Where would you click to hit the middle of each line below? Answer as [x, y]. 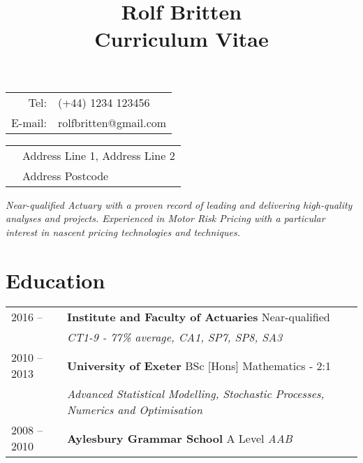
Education [55, 280]
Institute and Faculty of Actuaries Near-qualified [198, 317]
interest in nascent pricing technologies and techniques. [123, 231]
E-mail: [29, 122]
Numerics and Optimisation [135, 410]
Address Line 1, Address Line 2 [99, 155]
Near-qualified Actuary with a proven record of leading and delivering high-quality [179, 204]
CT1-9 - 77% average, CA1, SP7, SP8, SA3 [175, 337]
